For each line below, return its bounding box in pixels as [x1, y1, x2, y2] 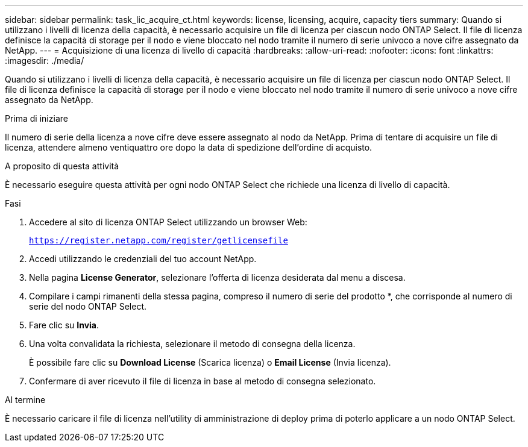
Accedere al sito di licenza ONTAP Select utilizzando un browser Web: [29, 217, 307, 227]
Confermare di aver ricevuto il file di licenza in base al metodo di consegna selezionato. [29, 376, 376, 386]
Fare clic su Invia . [29, 320, 99, 330]
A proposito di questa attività [5, 161, 119, 171]
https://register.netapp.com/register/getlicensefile [29, 236, 288, 245]
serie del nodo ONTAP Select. [29, 301, 147, 311]
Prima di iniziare [5, 113, 68, 123]
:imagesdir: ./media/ [5, 55, 84, 66]
